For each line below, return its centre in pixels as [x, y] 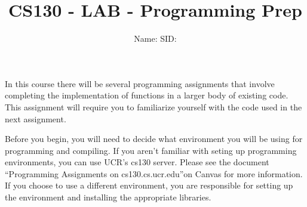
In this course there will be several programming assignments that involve [140, 83]
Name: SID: [155, 38]
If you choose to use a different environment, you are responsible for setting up [149, 185]
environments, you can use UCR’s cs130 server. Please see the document [137, 162]
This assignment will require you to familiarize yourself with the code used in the [153, 106]
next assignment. [36, 118]
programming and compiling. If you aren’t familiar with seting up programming [151, 150]
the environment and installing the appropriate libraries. [108, 197]
